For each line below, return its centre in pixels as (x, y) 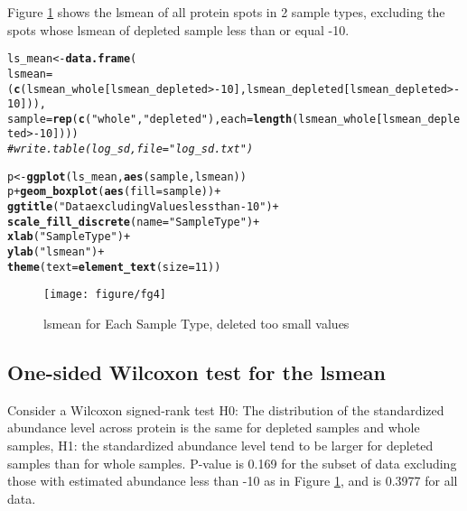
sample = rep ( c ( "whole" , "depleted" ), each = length (150, 119)
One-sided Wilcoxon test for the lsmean (196, 372)
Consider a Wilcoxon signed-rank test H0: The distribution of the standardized (226, 409)
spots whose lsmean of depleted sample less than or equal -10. (178, 29)
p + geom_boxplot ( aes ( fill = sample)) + (114, 192)
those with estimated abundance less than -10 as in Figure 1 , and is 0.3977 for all (233, 481)
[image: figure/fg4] (105, 295)
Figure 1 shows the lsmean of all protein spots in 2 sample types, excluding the (226, 12)
